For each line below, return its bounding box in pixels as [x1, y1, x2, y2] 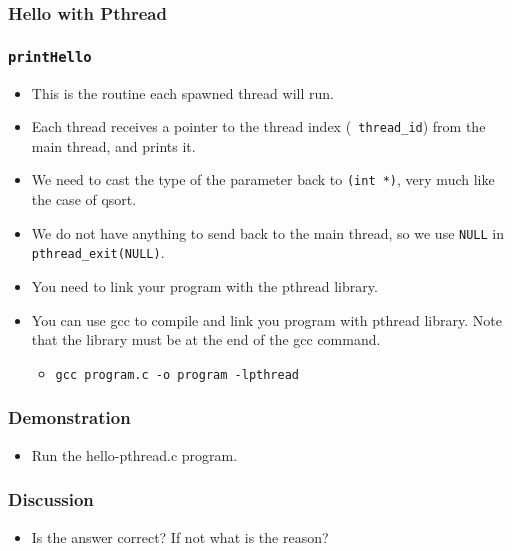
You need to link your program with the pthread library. [31, 276, 378, 297]
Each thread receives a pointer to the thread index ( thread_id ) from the [31, 116, 486, 137]
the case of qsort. [31, 189, 137, 210]
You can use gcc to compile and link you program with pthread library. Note [31, 309, 502, 330]
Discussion [8, 487, 94, 512]
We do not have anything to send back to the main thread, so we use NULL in [31, 222, 505, 243]
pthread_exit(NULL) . [31, 242, 165, 263]
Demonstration [8, 405, 131, 430]
